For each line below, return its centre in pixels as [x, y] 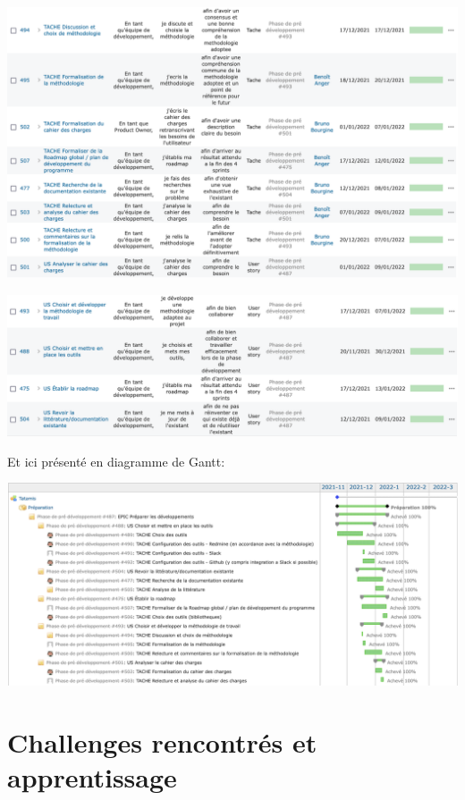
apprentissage [92, 776]
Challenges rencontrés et [162, 741]
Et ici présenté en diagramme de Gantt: [116, 461]
